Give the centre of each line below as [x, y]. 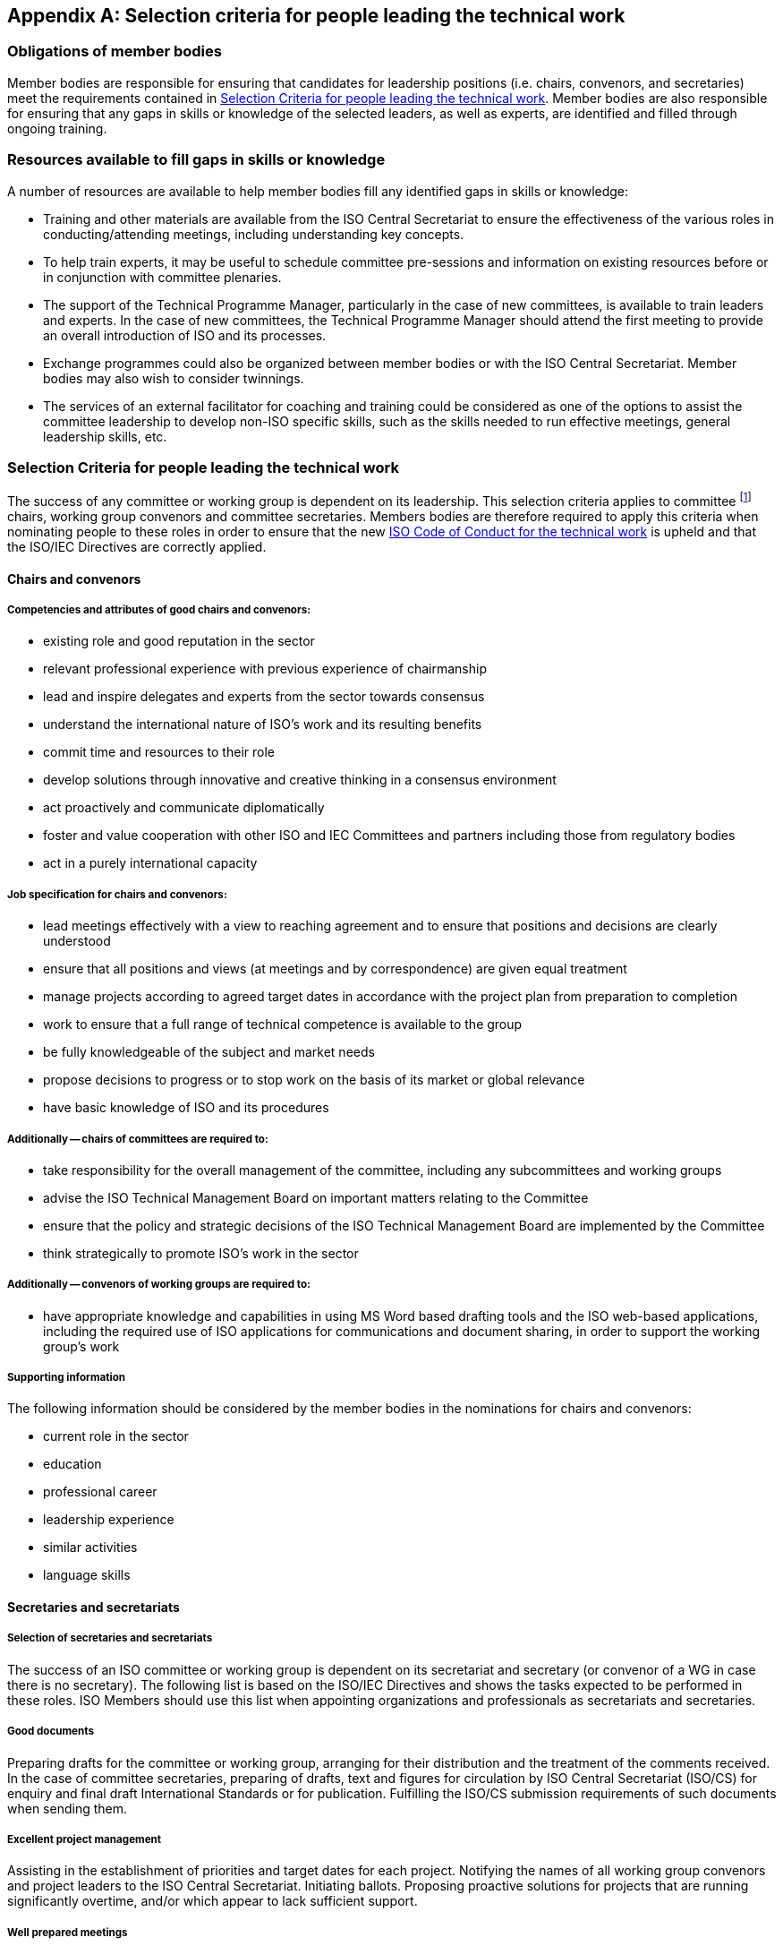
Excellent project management [85, 1840]
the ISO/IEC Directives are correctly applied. [137, 546]
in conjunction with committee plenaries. [162, 277]
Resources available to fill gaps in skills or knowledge [196, 160]
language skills [87, 1575]
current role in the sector [116, 1436]
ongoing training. [57, 128]
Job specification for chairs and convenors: [117, 894]
